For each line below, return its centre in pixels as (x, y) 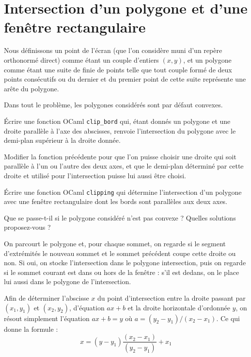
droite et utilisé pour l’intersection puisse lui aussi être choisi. (95, 175)
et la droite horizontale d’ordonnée (179, 307)
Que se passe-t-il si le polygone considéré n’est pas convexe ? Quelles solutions (120, 217)
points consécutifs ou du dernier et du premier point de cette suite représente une (125, 79)
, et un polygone (207, 59)
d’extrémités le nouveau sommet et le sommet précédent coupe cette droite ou (120, 253)
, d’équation (87, 307)
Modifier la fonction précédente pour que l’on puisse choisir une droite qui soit (120, 156)
